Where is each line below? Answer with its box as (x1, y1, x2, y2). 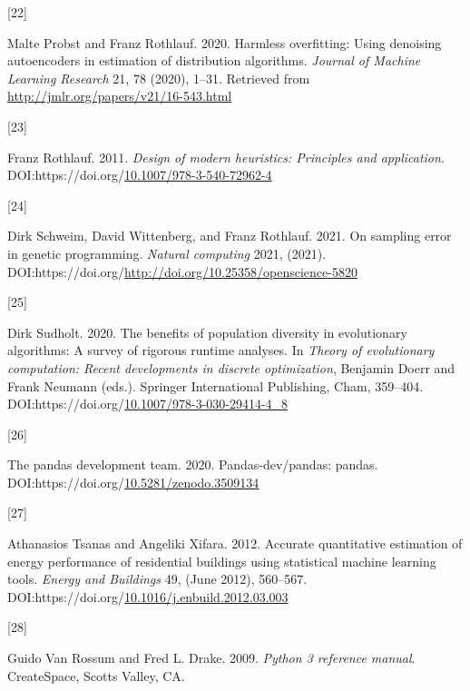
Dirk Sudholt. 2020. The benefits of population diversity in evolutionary (7, 322, 407, 341)
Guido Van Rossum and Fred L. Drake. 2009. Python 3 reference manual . (7, 648, 416, 667)
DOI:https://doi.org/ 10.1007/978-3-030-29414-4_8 (7, 394, 289, 413)
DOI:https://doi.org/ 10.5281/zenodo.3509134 (7, 472, 259, 491)
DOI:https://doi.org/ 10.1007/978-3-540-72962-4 (7, 165, 272, 184)
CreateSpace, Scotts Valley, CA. (7, 666, 185, 685)
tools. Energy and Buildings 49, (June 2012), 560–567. (7, 569, 308, 588)
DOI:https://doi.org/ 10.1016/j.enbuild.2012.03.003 (7, 587, 289, 606)
